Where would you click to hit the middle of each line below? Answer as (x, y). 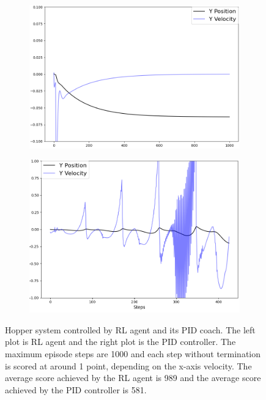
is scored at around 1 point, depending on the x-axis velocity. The (128, 365)
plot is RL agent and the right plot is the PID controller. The (120, 342)
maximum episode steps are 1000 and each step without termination (133, 353)
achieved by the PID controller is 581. (76, 389)
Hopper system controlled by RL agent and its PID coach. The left (130, 329)
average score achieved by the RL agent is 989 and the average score (133, 378)
